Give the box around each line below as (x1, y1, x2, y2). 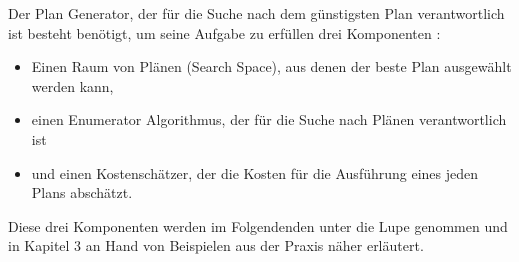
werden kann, (31, 75, 114, 96)
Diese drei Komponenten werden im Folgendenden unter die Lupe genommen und (8, 215, 508, 236)
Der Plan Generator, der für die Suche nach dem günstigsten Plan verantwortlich (8, 3, 505, 23)
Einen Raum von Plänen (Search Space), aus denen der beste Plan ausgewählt (31, 56, 512, 77)
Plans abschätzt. (31, 182, 133, 203)
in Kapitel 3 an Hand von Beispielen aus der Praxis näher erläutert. (8, 235, 424, 256)
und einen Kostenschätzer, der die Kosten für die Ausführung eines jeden (31, 162, 479, 183)
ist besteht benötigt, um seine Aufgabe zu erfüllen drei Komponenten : (8, 22, 441, 43)
